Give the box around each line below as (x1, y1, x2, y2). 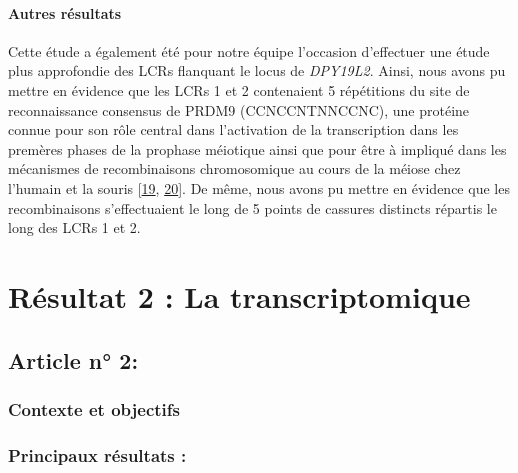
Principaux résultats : (8, 442, 187, 467)
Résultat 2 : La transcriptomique (8, 275, 471, 316)
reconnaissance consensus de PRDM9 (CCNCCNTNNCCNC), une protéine (8, 99, 470, 120)
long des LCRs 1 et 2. (8, 217, 141, 238)
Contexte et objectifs (8, 396, 181, 421)
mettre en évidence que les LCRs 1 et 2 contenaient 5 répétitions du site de (8, 79, 470, 100)
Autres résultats (8, 2, 122, 23)
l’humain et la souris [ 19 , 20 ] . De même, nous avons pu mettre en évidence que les (8, 177, 510, 198)
